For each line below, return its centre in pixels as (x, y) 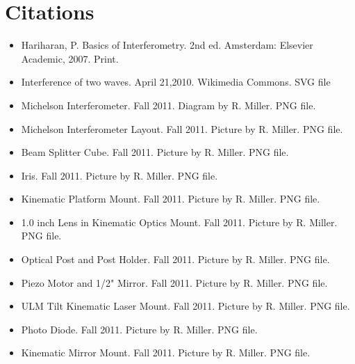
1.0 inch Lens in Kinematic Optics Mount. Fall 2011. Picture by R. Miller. (179, 222)
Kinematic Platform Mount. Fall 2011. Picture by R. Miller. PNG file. (171, 199)
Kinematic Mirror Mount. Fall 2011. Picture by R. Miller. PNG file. (166, 353)
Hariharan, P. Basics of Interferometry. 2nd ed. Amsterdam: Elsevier (167, 45)
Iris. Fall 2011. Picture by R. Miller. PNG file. (119, 175)
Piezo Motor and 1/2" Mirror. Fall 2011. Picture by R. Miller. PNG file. (174, 282)
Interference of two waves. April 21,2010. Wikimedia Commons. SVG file (176, 82)
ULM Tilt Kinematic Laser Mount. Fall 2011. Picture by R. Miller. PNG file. (185, 306)
